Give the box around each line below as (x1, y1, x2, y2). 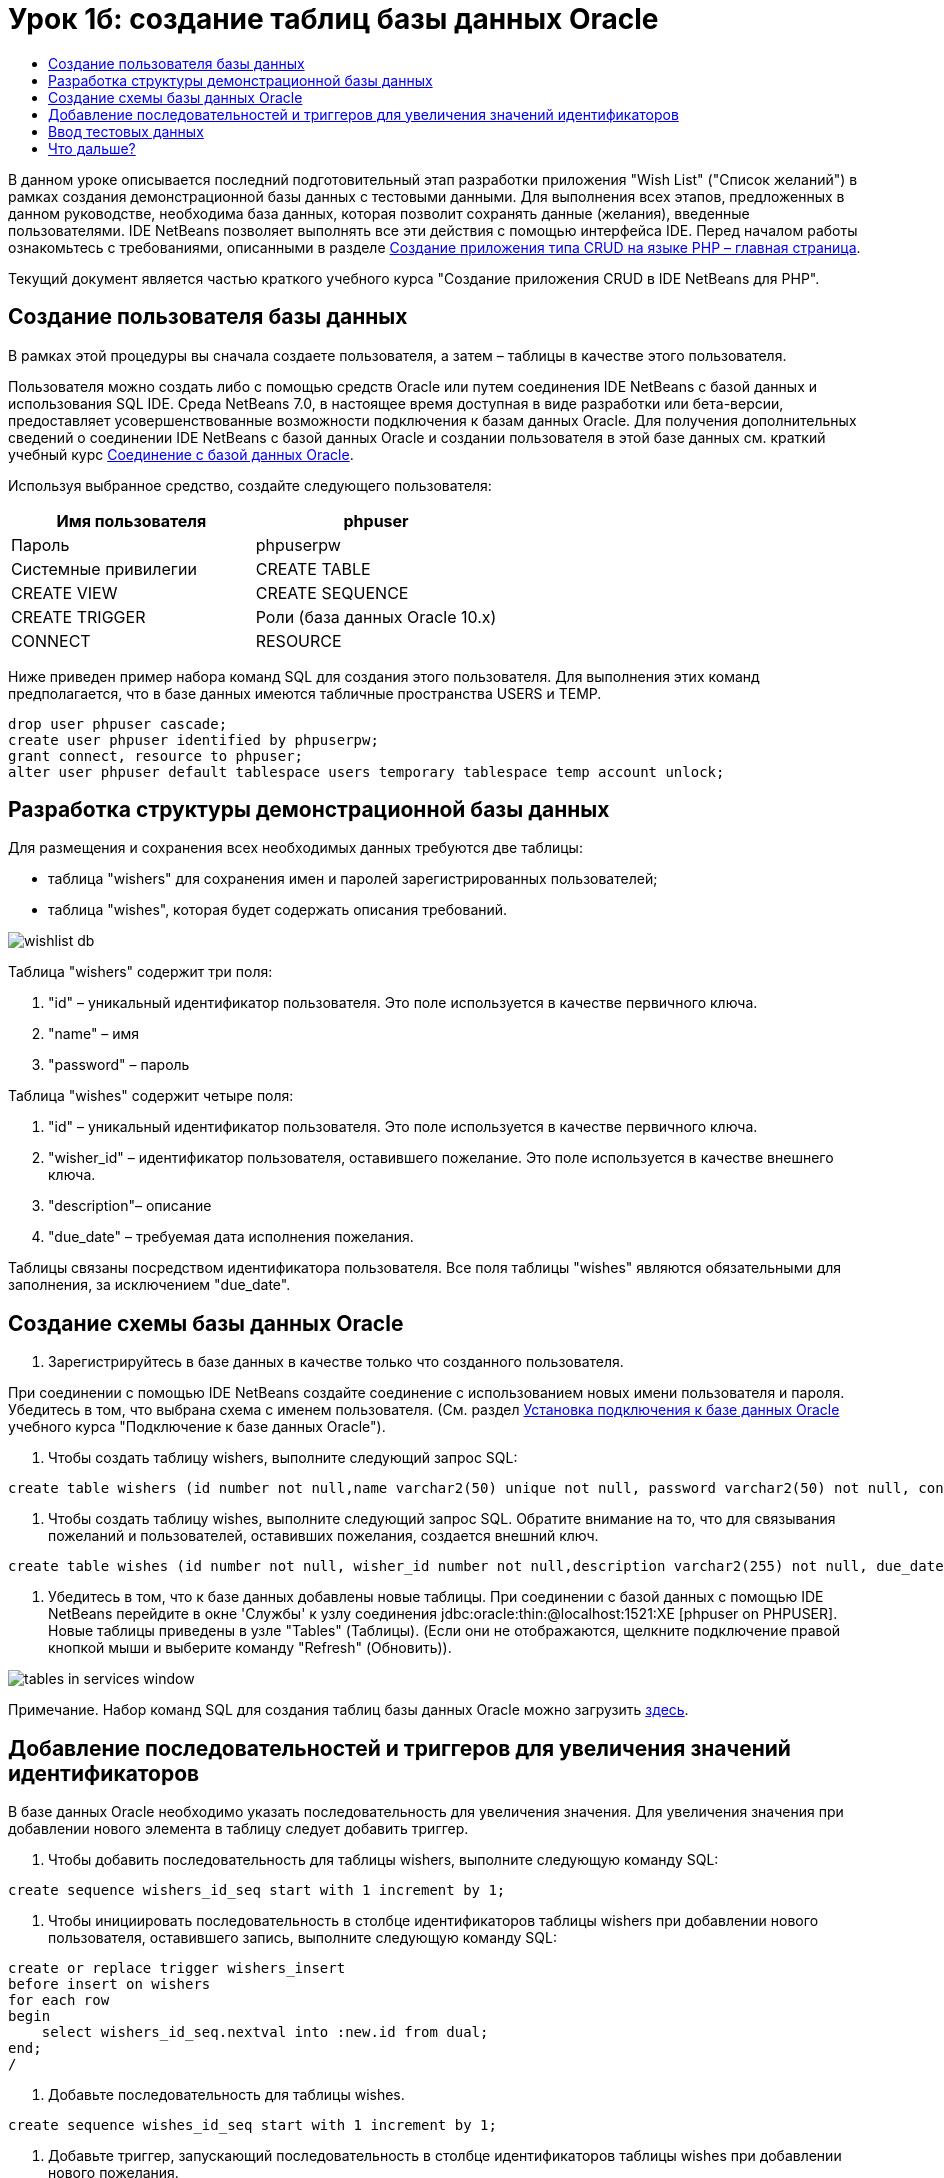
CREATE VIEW (11, 582, 118, 603)
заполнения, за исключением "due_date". (8, 1276, 291, 1294)
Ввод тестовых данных (48, 122, 204, 140)
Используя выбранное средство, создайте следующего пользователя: (8, 476, 492, 494)
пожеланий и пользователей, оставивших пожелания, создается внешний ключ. (48, 1527, 599, 1545)
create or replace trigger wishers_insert (8, 1960, 346, 1977)
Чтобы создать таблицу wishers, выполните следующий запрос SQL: (48, 1449, 518, 1467)
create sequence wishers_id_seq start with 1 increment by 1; (8, 1882, 506, 1899)
